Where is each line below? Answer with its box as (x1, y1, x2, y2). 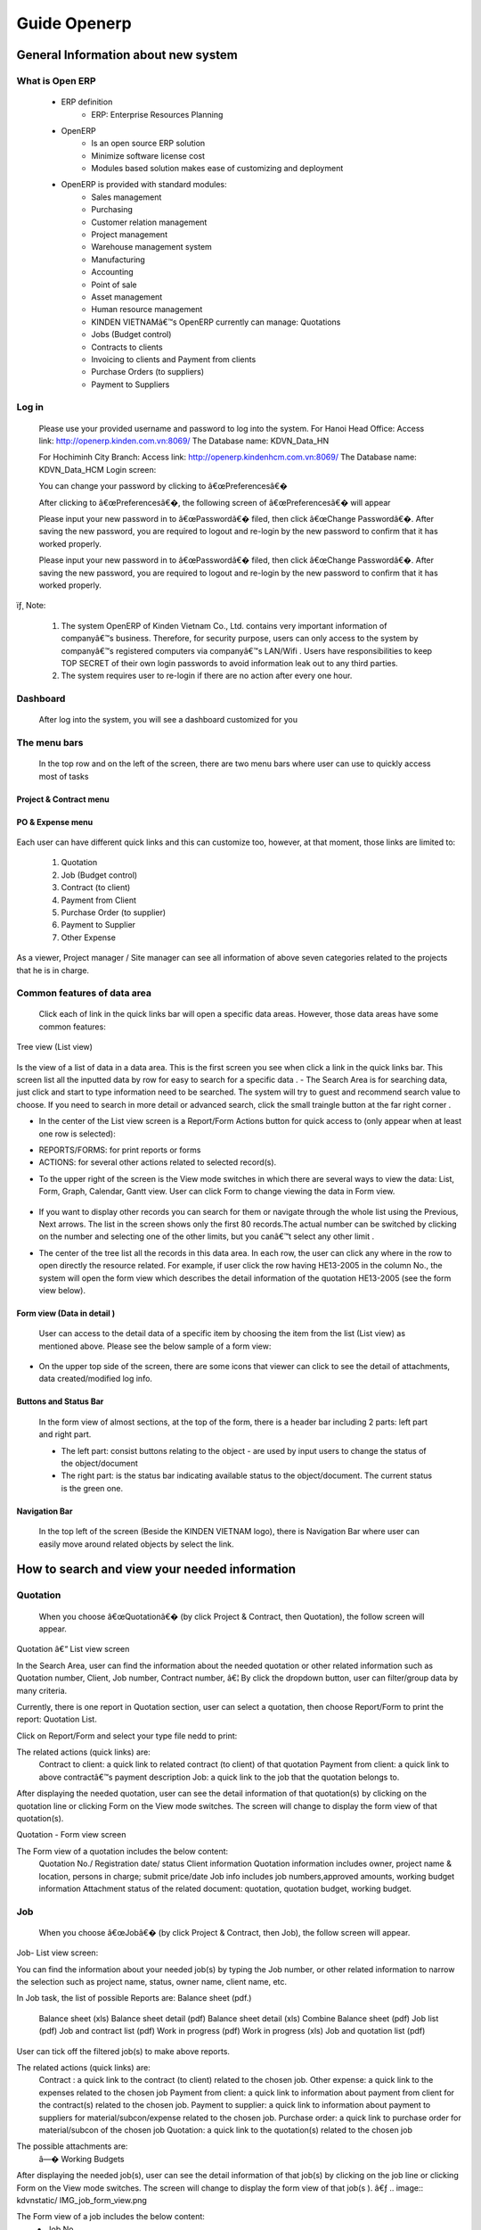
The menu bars (16, 737, 84, 749)
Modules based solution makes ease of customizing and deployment (91, 163, 344, 174)
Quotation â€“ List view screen (16, 1644, 130, 1655)
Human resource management (91, 304, 203, 315)
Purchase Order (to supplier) (61, 906, 167, 918)
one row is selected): (38, 1128, 116, 1139)
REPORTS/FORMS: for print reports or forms (38, 1144, 201, 1155)
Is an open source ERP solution (91, 138, 206, 149)
